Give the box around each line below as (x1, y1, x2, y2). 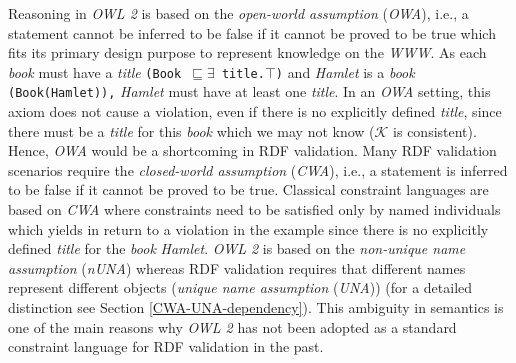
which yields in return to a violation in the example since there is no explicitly (8, 218, 489, 239)
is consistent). (393, 120, 477, 141)
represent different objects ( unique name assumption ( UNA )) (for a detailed (8, 277, 473, 298)
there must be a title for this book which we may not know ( (8, 120, 375, 141)
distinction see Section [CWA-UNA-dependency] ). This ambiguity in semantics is (8, 297, 504, 318)
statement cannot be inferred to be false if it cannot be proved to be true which (8, 22, 496, 43)
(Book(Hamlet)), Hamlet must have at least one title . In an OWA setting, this (8, 81, 491, 102)
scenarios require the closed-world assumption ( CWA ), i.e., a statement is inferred (8, 159, 508, 180)
